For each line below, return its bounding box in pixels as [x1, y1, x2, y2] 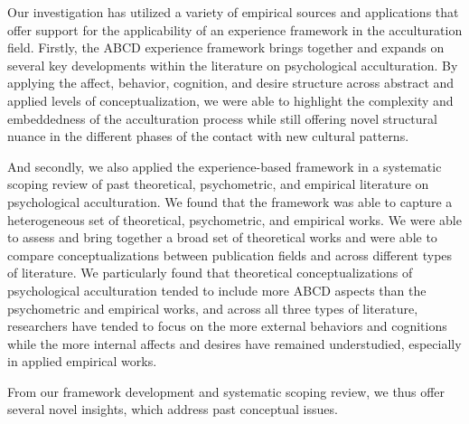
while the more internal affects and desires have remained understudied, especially [7, 334, 462, 353]
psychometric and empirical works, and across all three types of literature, [7, 298, 418, 317]
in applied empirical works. [7, 352, 157, 371]
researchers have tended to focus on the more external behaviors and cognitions [7, 316, 447, 335]
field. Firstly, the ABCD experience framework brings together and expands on [7, 38, 445, 57]
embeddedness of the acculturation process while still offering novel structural [7, 108, 437, 127]
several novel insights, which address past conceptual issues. [7, 400, 338, 419]
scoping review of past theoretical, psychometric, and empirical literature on [7, 174, 429, 193]
